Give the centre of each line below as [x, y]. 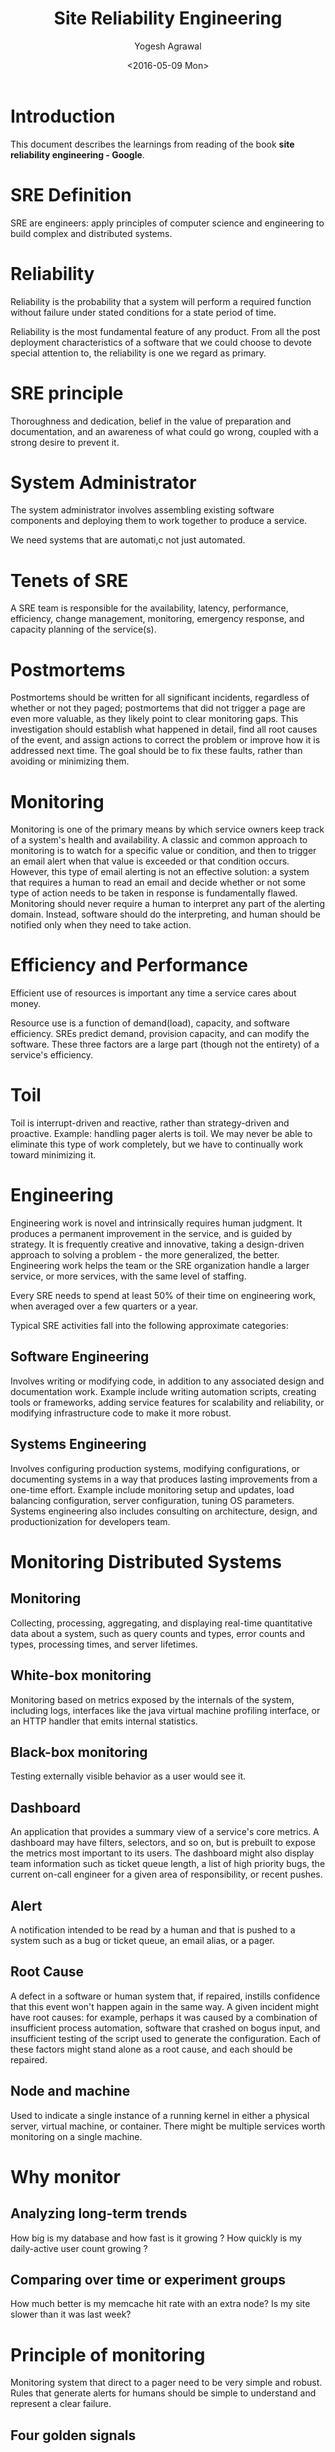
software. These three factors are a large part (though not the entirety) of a [165, 1044]
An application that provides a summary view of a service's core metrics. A [165, 1832]
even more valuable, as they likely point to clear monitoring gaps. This [154, 719]
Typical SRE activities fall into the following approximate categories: [149, 1326]
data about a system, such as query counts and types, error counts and [158, 1633]
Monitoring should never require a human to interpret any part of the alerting [168, 904]
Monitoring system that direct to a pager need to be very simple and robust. [166, 2383]
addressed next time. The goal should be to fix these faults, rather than [156, 751]
